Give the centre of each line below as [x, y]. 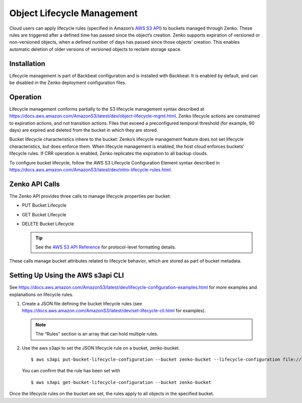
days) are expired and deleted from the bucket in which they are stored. [84, 130]
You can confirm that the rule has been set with [71, 371]
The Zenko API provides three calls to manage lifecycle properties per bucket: [90, 196]
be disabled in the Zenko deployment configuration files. [68, 83]
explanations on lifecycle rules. [42, 294]
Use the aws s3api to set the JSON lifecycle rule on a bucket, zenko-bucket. [101, 348]
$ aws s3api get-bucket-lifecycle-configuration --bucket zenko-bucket [121, 382]
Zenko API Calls [35, 184]
